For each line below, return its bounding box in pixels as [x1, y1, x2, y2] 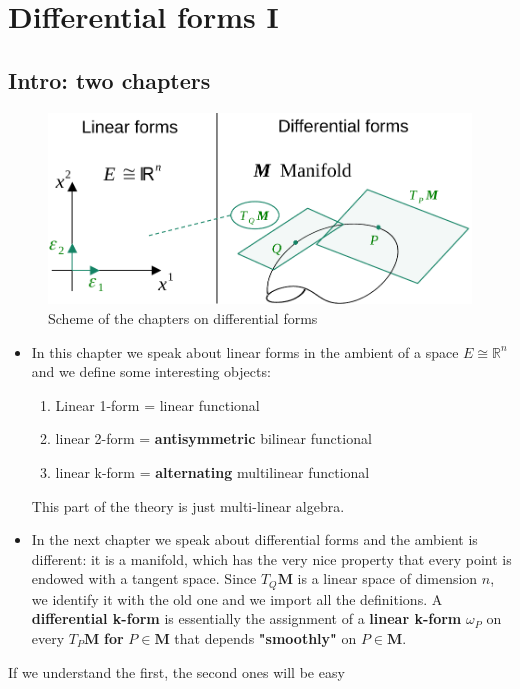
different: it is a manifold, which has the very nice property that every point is [31, 548, 512, 569]
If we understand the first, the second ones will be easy [8, 661, 345, 682]
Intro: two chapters [8, 64, 211, 95]
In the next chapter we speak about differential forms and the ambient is [31, 529, 478, 550]
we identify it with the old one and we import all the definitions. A [31, 588, 443, 609]
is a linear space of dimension [297, 568, 478, 589]
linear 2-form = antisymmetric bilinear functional [55, 428, 372, 449]
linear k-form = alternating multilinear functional [55, 461, 370, 482]
